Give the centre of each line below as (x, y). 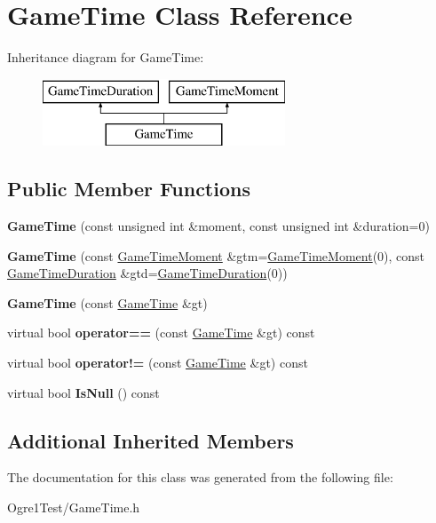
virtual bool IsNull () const (83, 392)
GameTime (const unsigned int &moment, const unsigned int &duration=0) (218, 226)
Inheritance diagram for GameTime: (106, 57)
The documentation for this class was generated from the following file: (200, 477)
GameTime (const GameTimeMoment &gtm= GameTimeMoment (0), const (216, 255)
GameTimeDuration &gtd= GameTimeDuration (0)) (147, 273)
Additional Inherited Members (151, 440)
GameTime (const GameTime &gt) (107, 302)
